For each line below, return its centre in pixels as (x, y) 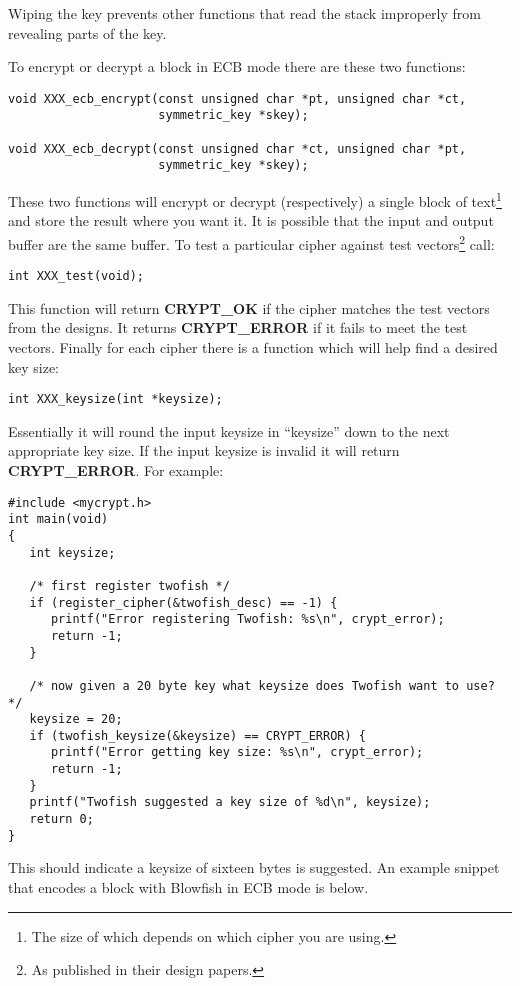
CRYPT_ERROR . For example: (116, 470)
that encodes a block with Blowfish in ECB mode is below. (188, 887)
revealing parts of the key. (87, 32)
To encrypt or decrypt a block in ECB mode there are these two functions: (237, 66)
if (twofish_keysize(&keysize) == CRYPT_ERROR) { (197, 735)
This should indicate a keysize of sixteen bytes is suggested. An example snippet (254, 867)
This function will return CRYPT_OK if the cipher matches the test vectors (249, 307)
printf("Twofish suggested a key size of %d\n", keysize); (230, 802)
